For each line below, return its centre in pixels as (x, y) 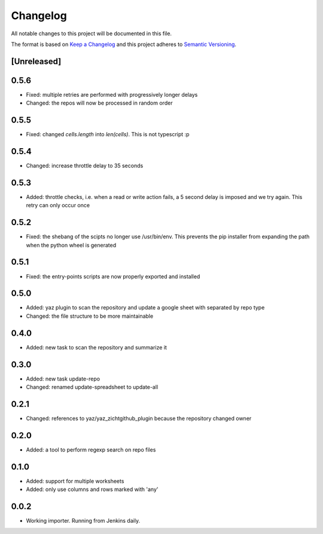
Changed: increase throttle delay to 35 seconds (85, 166)
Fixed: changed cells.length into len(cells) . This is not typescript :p (108, 134)
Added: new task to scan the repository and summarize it (97, 347)
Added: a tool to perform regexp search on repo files (91, 449)
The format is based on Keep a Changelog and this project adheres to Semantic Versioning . (124, 44)
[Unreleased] (36, 61)
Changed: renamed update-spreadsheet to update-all (92, 387)
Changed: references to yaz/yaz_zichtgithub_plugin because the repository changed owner (139, 418)
